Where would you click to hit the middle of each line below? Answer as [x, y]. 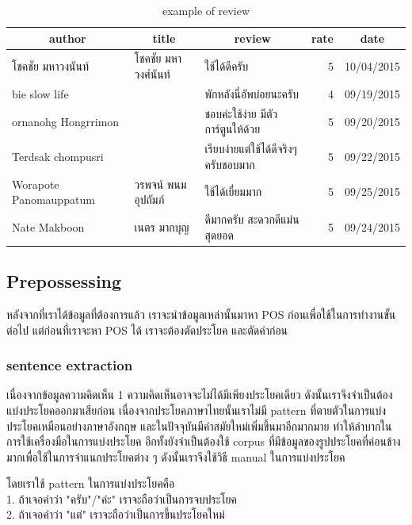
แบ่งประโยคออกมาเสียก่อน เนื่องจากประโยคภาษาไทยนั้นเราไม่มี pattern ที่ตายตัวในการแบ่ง [196, 410]
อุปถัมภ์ [149, 199]
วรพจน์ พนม [160, 184]
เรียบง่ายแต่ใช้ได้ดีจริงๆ [251, 149]
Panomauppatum [53, 199]
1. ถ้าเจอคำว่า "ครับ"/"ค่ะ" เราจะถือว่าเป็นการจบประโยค [122, 498]
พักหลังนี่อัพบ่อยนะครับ [252, 93]
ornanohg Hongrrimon [66, 121]
